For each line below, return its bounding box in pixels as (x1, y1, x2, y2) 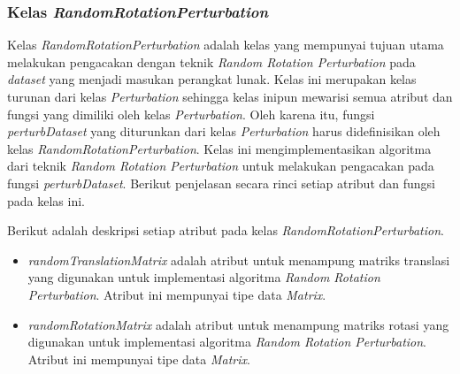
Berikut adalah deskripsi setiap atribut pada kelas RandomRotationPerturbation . (7, 221, 444, 240)
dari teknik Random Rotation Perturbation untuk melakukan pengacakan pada (7, 156, 434, 175)
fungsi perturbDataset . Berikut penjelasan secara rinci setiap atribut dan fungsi (7, 173, 435, 192)
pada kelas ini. (7, 191, 85, 210)
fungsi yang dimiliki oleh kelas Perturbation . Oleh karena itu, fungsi (7, 104, 375, 123)
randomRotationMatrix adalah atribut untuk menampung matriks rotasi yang (27, 315, 449, 333)
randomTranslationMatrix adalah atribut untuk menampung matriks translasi (27, 250, 450, 269)
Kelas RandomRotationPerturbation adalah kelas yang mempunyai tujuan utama (7, 35, 444, 54)
